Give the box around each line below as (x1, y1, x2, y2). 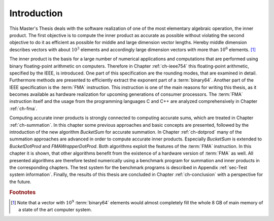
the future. (9, 178, 31, 185)
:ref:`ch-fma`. (9, 105, 38, 112)
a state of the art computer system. (18, 207, 92, 213)
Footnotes (9, 189, 36, 196)
